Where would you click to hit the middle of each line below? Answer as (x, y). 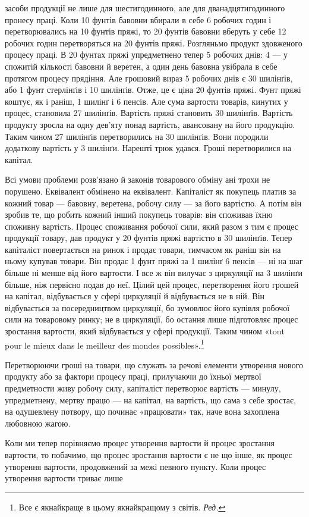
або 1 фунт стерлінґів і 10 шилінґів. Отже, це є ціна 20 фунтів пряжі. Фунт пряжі (153, 90)
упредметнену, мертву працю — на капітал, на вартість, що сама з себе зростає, (150, 399)
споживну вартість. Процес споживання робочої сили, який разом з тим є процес (152, 226)
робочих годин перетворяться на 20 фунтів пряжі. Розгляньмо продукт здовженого (154, 43)
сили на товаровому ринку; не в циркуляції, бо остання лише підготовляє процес (152, 319)
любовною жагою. (38, 423)
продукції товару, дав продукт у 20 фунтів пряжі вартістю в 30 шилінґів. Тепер (149, 238)
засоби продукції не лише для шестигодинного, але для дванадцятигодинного (145, 8)
